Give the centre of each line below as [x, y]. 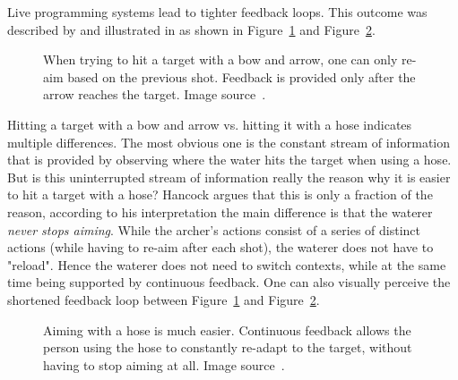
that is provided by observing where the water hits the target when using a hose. [229, 160]
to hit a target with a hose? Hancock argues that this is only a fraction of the [220, 194]
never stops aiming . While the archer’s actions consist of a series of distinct [214, 229]
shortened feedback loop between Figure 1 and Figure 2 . [164, 299]
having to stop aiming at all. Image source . [164, 364]
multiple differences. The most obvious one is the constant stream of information [229, 142]
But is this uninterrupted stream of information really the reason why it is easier [229, 177]
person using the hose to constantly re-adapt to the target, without [228, 347]
